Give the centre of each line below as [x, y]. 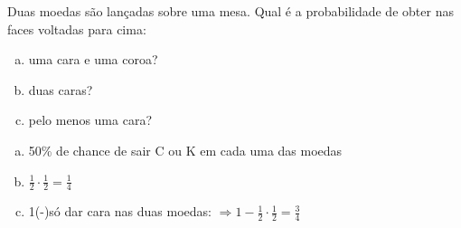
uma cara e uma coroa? [93, 59]
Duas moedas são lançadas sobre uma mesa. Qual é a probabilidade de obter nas [230, 11]
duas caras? [61, 89]
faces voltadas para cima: [77, 28]
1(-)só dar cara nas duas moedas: [120, 211]
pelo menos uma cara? [90, 120]
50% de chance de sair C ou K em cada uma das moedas [185, 150]
